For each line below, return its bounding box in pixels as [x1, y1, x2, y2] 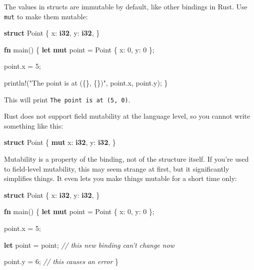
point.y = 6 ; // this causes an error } [4, 256, 119, 267]
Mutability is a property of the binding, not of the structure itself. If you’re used [4, 154, 249, 164]
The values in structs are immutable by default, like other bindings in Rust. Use [4, 1, 248, 11]
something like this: [4, 120, 63, 131]
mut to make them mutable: [4, 11, 88, 21]
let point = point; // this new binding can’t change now [4, 239, 175, 250]
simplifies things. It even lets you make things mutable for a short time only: [4, 173, 237, 183]
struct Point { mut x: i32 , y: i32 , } [4, 137, 116, 147]
